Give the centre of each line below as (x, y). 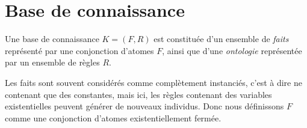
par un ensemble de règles (52, 62)
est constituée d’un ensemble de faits (221, 39)
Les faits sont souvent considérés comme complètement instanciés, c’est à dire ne (153, 82)
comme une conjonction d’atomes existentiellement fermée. (113, 117)
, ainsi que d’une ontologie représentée (232, 50)
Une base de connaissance (52, 39)
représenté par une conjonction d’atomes (79, 50)
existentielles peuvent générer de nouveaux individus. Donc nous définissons (144, 106)
